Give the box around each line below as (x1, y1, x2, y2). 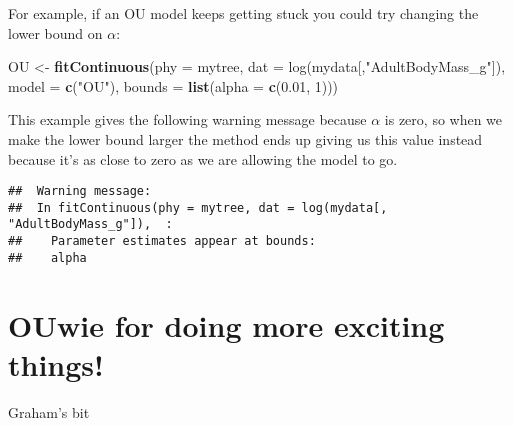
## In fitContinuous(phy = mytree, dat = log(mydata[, (8, 200, 388, 215)
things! (8, 343, 104, 384)
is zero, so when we (384, 109, 503, 130)
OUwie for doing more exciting (8, 304, 445, 345)
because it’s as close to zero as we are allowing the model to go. (8, 148, 398, 169)
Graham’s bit (8, 401, 90, 422)
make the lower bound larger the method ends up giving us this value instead (8, 128, 483, 149)
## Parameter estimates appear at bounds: (8, 234, 316, 249)
